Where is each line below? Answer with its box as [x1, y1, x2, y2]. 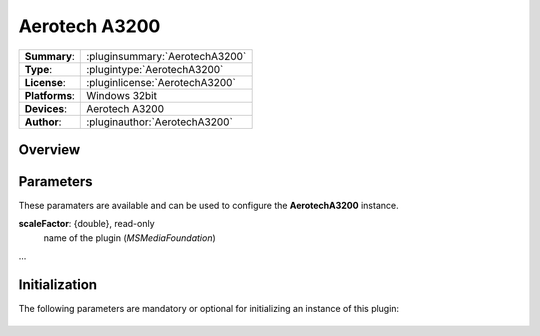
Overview [18, 141, 81, 158]
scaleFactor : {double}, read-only [18, 218, 155, 230]
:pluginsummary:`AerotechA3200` [86, 49, 247, 63]
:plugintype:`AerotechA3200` [86, 62, 224, 76]
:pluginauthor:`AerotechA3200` [86, 115, 234, 129]
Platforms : [24, 88, 75, 102]
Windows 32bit [86, 88, 157, 102]
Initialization [18, 276, 98, 294]
